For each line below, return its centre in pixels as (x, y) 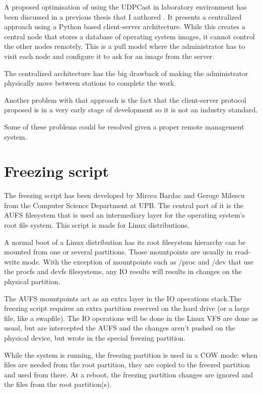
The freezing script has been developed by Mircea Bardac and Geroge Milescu (124, 195)
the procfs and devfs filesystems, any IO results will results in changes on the (123, 271)
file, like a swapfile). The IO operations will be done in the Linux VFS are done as (131, 318)
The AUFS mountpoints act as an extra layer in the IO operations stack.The (123, 298)
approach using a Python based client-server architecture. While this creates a (125, 26)
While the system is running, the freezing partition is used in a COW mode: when (131, 354)
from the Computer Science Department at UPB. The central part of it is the (124, 205)
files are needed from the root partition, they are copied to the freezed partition (127, 365)
